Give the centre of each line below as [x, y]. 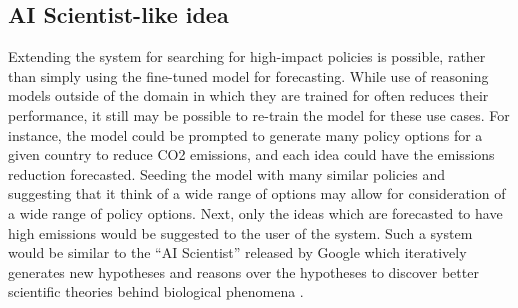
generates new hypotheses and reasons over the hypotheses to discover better [243, 271]
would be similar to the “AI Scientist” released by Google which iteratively [237, 252]
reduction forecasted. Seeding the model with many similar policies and [227, 173]
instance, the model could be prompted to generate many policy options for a [245, 134]
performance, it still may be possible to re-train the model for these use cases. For [259, 114]
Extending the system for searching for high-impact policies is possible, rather [247, 56]
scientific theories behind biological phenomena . [156, 291]
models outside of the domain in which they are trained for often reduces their [248, 95]
